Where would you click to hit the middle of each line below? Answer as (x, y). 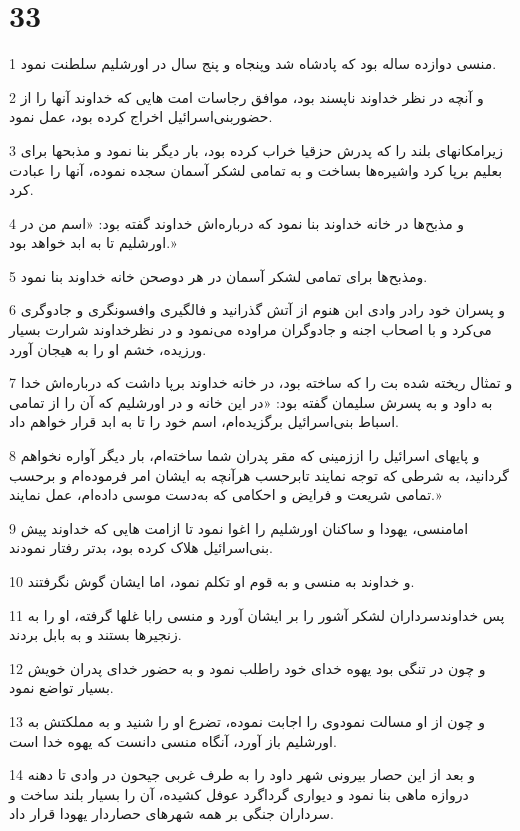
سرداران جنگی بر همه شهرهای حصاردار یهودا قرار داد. (171, 813)
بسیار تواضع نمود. (61, 687)
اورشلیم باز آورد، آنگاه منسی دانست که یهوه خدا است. (173, 740)
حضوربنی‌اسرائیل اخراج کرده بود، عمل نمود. (141, 116)
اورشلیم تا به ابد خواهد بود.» (93, 242)
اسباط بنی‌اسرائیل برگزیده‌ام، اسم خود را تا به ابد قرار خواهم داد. (204, 421)
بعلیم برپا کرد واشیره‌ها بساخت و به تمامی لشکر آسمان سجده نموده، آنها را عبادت (256, 169)
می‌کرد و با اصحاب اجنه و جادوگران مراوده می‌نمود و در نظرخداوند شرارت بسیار (250, 329)
